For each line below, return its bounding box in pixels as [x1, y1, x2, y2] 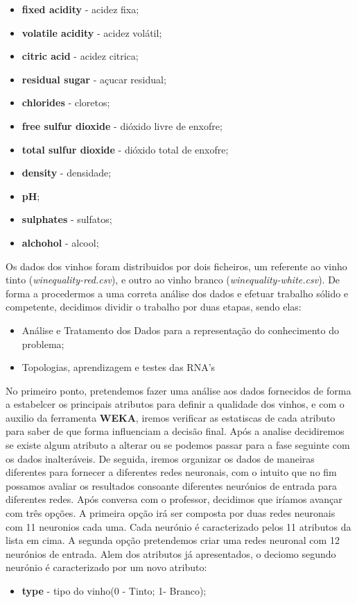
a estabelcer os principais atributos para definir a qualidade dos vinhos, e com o [6, 397, 345, 411]
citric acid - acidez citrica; [21, 49, 139, 63]
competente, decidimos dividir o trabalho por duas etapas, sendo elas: [6, 299, 302, 314]
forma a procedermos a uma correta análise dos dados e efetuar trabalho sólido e [6, 286, 349, 300]
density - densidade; [21, 165, 112, 180]
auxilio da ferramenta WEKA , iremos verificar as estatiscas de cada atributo [6, 410, 336, 424]
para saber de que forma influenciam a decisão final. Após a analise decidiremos [6, 424, 345, 438]
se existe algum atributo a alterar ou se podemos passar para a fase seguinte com [6, 438, 350, 452]
